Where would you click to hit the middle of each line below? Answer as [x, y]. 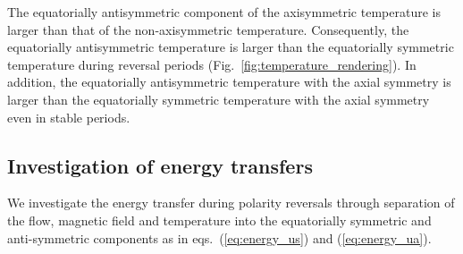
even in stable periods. [69, 117]
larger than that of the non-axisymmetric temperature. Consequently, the [208, 29]
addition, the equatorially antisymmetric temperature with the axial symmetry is [229, 82]
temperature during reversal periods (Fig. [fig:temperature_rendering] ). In [212, 64]
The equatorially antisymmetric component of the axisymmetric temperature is [224, 12]
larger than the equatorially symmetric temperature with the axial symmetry [219, 99]
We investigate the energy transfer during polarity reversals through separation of [231, 203]
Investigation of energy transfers [160, 165]
